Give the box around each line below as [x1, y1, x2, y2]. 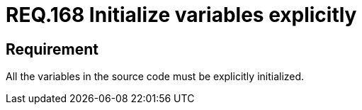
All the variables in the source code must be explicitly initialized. [6, 70, 305, 83]
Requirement [6, 40, 99, 58]
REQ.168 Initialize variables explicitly [6, 3, 357, 27]
